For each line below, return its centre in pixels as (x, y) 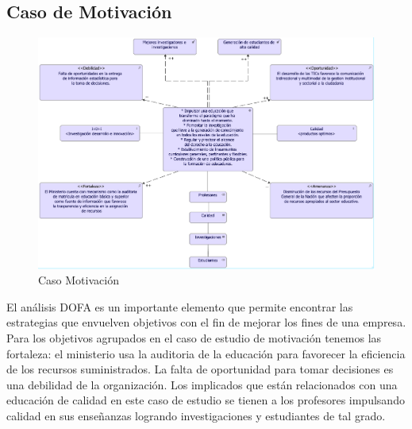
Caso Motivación (79, 280)
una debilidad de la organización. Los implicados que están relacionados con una (202, 384)
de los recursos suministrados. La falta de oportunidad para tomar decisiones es (200, 369)
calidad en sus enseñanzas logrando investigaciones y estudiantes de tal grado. (196, 415)
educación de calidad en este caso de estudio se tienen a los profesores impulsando (206, 400)
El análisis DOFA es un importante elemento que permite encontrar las (180, 306)
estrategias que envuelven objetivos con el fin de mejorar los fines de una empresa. (206, 322)
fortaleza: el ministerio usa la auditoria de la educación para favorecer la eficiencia (206, 353)
